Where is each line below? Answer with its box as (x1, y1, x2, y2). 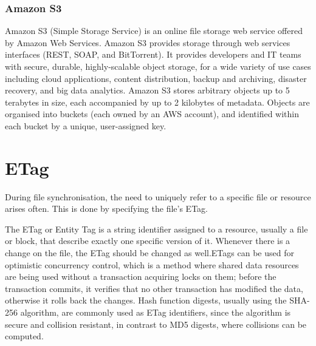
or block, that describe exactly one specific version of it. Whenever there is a (5, 234, 290, 247)
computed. (5, 330, 44, 342)
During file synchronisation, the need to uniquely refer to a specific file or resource (5, 190, 311, 203)
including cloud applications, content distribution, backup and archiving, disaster (5, 72, 307, 84)
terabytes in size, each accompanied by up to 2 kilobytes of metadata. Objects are (5, 95, 310, 108)
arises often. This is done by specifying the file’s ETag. (5, 202, 208, 215)
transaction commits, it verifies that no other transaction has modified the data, (5, 282, 303, 294)
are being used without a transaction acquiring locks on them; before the (5, 270, 276, 283)
